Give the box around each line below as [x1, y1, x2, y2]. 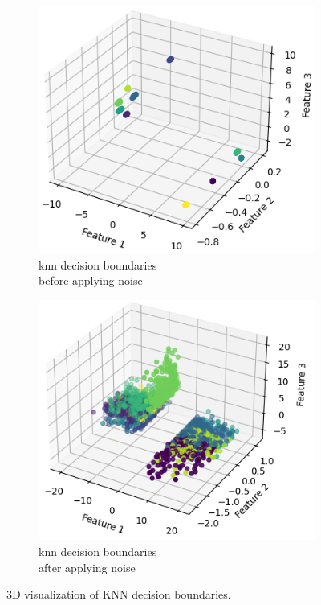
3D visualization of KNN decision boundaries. [6, 586, 231, 603]
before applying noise [39, 272, 143, 289]
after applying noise [39, 558, 136, 575]
